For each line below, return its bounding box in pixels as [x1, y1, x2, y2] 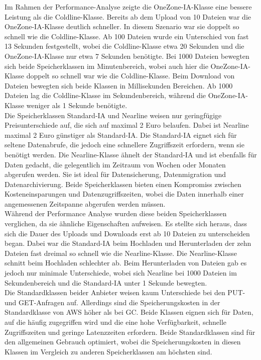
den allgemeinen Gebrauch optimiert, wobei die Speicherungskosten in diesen [5, 336, 241, 347]
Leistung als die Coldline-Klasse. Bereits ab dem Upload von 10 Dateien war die [5, 11, 251, 22]
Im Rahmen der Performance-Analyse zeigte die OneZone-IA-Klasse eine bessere [5, 2, 252, 12]
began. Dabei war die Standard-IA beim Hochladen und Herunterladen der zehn [5, 238, 251, 248]
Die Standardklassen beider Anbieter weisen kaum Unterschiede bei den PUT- [5, 287, 245, 298]
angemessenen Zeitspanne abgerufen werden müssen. [5, 198, 166, 209]
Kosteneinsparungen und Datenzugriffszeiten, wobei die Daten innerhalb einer [5, 189, 244, 199]
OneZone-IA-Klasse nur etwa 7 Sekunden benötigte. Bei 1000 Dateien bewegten [5, 50, 249, 61]
